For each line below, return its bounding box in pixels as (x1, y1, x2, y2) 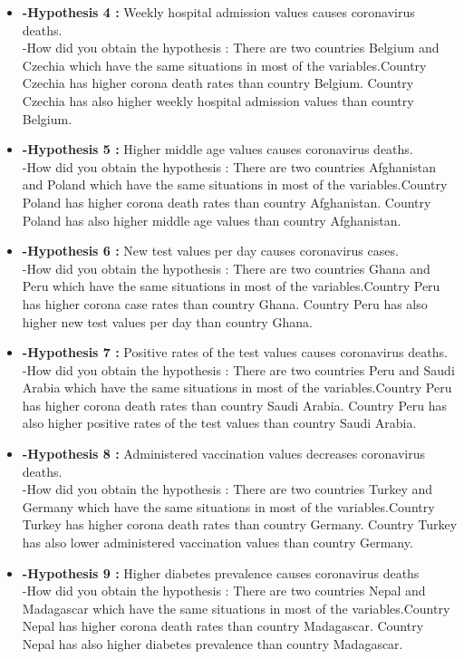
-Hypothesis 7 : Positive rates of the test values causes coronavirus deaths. (22, 343, 448, 362)
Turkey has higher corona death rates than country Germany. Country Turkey (22, 515, 458, 534)
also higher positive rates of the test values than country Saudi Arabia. (22, 413, 417, 432)
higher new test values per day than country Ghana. (22, 312, 313, 331)
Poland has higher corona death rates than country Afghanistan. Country (22, 192, 431, 211)
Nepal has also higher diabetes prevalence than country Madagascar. (22, 635, 403, 653)
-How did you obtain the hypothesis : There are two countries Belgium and (22, 38, 440, 57)
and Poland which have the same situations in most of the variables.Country (22, 175, 448, 194)
